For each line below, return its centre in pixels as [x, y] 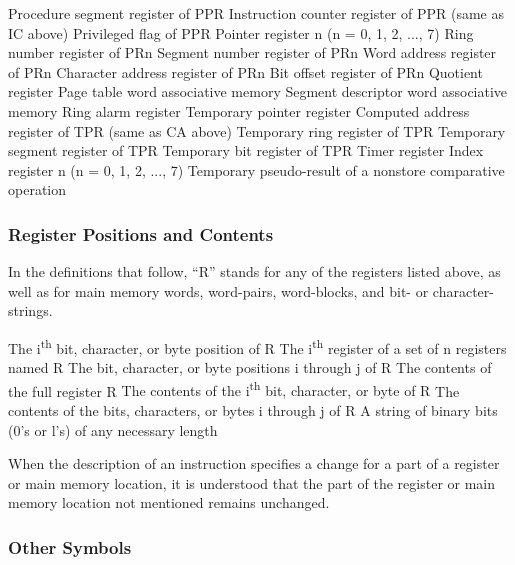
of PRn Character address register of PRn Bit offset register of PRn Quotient [245, 71]
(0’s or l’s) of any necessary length [113, 429]
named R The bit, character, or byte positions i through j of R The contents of [250, 367]
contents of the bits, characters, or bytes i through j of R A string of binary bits [253, 410]
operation [37, 189]
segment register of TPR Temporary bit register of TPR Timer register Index [246, 150]
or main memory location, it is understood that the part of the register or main [252, 482]
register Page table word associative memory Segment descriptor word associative [258, 91]
